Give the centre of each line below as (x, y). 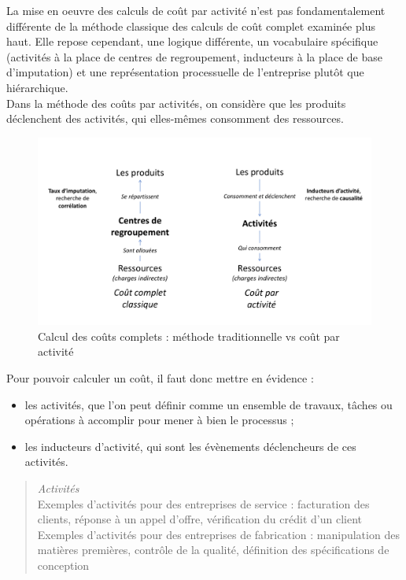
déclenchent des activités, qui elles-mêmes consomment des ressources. (175, 118)
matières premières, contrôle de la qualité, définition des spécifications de (213, 550)
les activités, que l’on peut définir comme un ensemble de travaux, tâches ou (209, 404)
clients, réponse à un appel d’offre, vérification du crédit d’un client (199, 519)
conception (63, 565)
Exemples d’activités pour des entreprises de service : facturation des (203, 503)
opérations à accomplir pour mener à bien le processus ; (159, 420)
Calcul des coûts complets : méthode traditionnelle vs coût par (189, 336)
